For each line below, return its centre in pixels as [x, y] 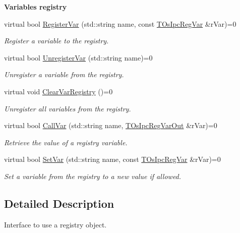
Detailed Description [59, 203]
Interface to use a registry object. [55, 224]
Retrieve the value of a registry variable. [66, 142]
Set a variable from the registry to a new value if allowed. [93, 176]
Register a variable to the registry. [56, 41]
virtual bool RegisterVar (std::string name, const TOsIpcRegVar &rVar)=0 [120, 23]
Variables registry [36, 7]
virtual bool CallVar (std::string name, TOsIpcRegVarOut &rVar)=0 [111, 125]
